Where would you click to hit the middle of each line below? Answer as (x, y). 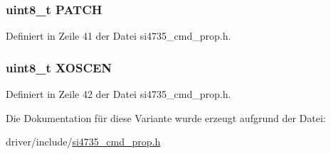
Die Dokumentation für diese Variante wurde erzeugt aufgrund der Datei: (166, 117)
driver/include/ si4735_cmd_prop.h (83, 142)
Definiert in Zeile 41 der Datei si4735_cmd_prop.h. (119, 36)
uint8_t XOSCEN (59, 67)
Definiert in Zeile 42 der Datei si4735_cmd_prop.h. (119, 94)
